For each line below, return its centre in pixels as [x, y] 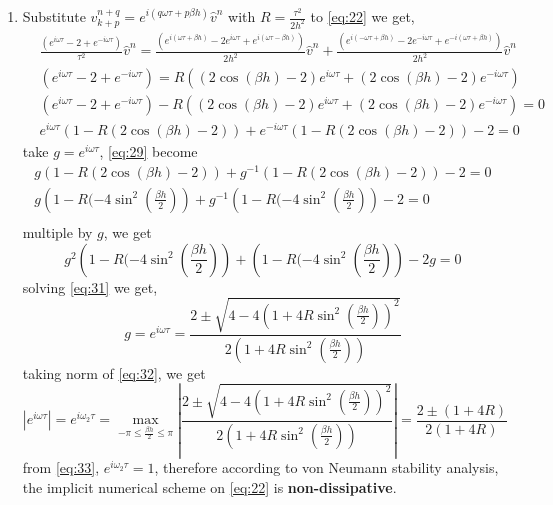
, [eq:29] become [148, 151]
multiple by [57, 232]
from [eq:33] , [61, 467]
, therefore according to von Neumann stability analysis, [326, 467]
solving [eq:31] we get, [90, 286]
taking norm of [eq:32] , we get [114, 372]
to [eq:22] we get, [362, 16]
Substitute [54, 16]
